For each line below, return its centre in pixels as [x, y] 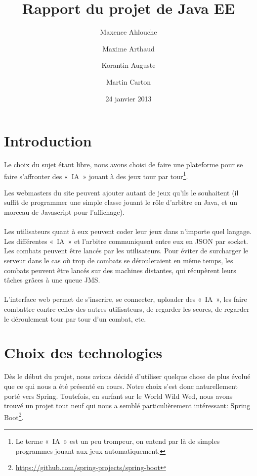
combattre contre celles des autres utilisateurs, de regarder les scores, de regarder [127, 309]
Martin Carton [128, 81]
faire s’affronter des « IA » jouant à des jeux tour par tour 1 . [96, 175]
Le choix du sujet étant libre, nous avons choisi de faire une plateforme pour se [124, 165]
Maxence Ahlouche [128, 32]
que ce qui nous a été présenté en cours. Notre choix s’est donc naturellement [121, 386]
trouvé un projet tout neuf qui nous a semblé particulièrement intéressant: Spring [127, 405]
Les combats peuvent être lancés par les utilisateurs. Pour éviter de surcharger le [126, 251]
